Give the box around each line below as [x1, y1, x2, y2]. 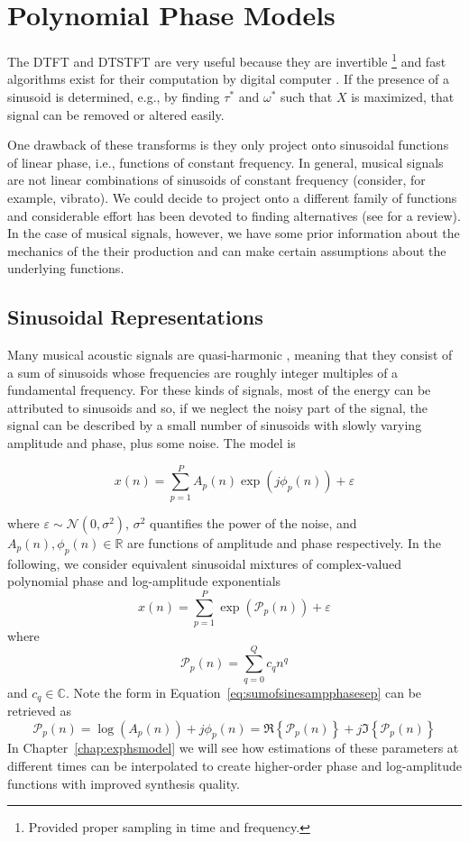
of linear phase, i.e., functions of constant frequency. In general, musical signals [7, 152, 444, 171]
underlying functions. [7, 259, 124, 278]
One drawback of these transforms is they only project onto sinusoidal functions [7, 135, 449, 154]
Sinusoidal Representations [7, 303, 263, 331]
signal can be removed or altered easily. [7, 105, 225, 124]
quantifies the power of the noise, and [150, 513, 357, 532]
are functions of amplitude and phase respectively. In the [126, 533, 441, 552]
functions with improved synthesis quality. [7, 773, 240, 792]
